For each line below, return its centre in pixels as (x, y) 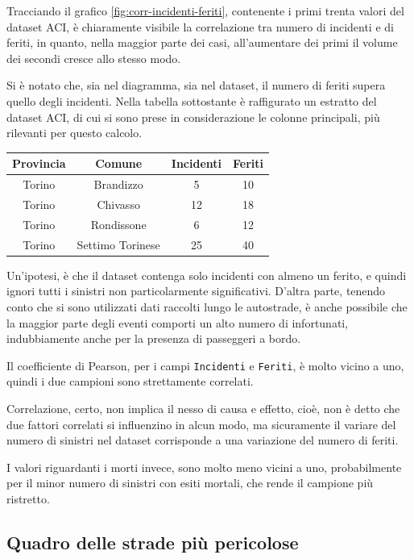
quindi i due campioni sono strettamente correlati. (130, 381)
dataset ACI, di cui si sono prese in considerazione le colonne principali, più (193, 117)
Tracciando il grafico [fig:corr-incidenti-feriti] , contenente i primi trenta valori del (205, 10)
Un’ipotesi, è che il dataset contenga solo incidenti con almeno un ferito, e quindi (207, 275)
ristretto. (28, 498)
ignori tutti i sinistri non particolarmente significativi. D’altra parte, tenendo (196, 291)
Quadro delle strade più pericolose (153, 542)
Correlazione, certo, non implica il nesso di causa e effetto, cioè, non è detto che (203, 408)
